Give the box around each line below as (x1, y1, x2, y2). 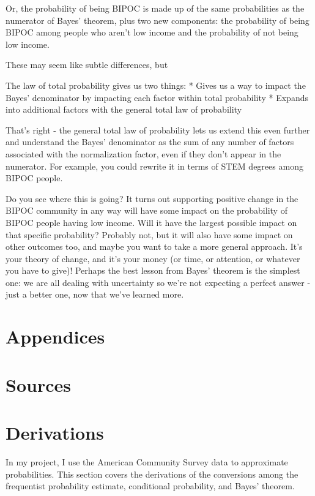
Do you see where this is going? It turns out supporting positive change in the (6, 192, 298, 205)
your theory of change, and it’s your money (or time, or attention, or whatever (6, 252, 300, 265)
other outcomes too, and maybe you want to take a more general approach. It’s (6, 240, 303, 253)
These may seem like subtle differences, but (6, 58, 168, 71)
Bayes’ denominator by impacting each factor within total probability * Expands (6, 91, 308, 103)
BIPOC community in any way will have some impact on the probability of (6, 204, 287, 217)
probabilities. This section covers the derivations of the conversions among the (6, 467, 298, 480)
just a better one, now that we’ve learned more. (6, 288, 184, 301)
